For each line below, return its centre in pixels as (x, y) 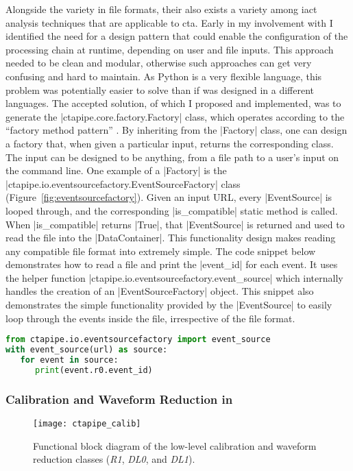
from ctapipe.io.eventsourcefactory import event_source (138, 340)
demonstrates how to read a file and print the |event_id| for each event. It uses (172, 264)
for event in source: (69, 360)
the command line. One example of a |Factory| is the (116, 170)
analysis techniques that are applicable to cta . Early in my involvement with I (169, 22)
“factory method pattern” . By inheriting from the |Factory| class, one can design (176, 130)
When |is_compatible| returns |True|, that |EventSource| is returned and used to (175, 224)
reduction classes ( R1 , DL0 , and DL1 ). (114, 459)
